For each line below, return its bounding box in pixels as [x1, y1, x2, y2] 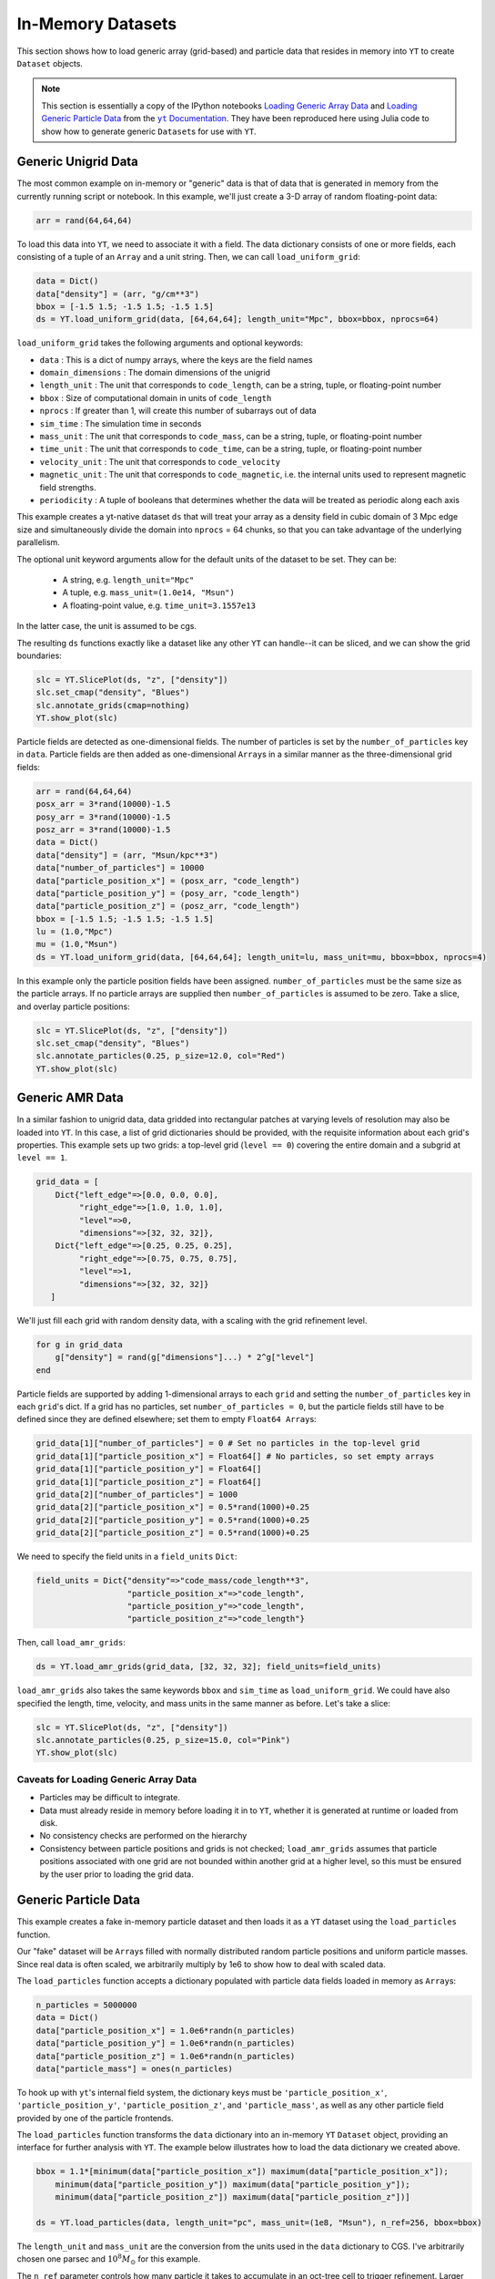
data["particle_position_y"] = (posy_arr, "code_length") [35, 888, 300, 898]
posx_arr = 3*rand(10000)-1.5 [35, 799, 171, 810]
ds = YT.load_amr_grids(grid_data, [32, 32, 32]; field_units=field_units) [35, 1662, 382, 1672]
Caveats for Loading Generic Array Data [16, 1773, 197, 1786]
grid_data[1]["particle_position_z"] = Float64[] [35, 1477, 262, 1487]
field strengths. [39, 481, 96, 492]
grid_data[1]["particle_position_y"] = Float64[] [35, 1464, 262, 1474]
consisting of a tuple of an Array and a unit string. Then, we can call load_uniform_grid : [16, 252, 361, 263]
